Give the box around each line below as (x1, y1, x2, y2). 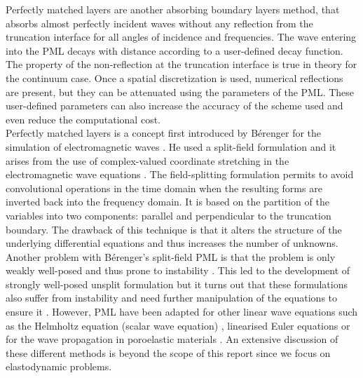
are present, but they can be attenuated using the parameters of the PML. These (6, 84, 355, 99)
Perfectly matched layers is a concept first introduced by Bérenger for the (6, 126, 322, 140)
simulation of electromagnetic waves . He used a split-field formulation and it (6, 139, 336, 154)
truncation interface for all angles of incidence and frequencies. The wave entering (6, 29, 357, 44)
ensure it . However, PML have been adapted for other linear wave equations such (6, 304, 358, 319)
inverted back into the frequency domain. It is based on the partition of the (6, 194, 329, 209)
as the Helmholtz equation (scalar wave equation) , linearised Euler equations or (6, 318, 350, 332)
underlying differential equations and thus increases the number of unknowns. (6, 236, 338, 250)
